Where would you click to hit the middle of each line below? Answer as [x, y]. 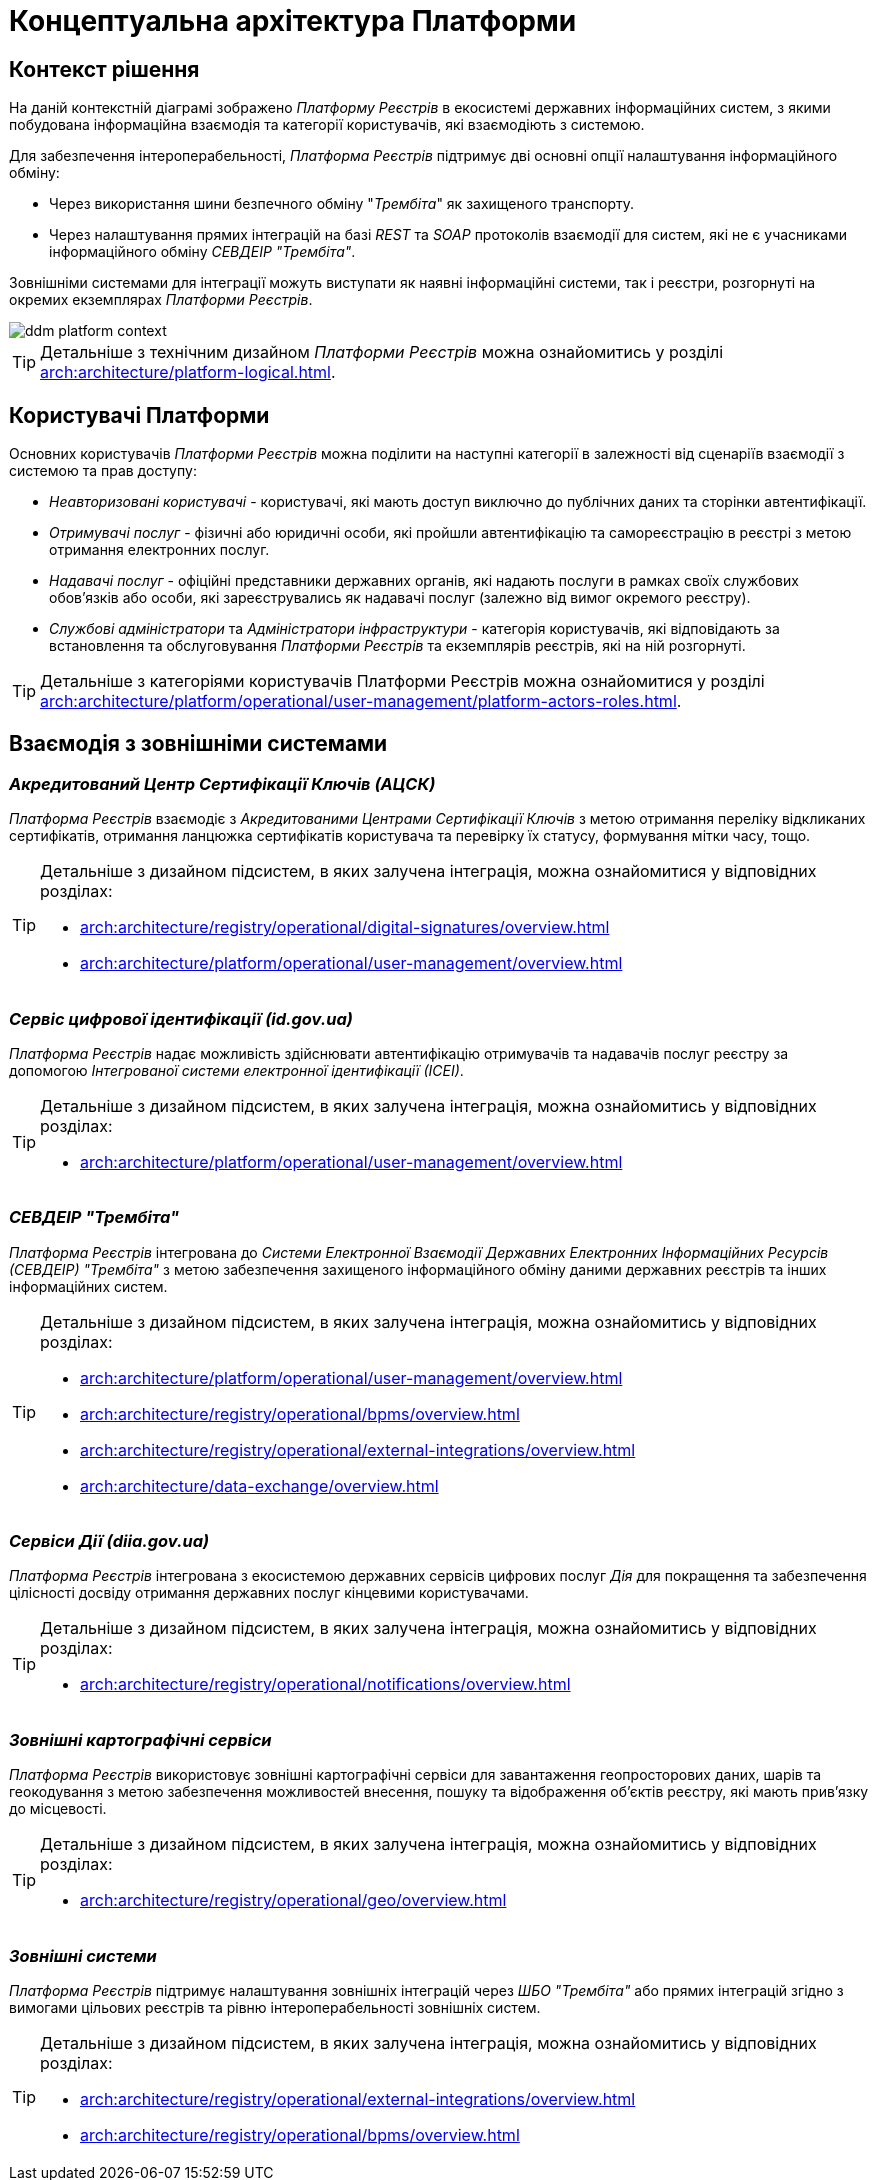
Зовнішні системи [83, 1955]
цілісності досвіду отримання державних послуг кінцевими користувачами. [269, 1593]
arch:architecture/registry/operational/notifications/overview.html [325, 1684]
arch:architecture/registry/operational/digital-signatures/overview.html [345, 927]
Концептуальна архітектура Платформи [293, 21]
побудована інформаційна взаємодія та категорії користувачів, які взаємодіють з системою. [327, 125]
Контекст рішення [104, 69]
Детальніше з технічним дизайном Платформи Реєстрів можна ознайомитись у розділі [382, 352]
